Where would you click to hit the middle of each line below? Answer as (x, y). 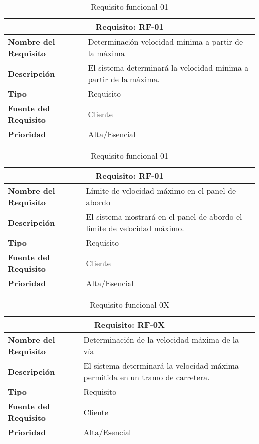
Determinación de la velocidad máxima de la (161, 340)
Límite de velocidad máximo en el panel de (161, 191)
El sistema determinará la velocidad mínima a (168, 68)
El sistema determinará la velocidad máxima (161, 366)
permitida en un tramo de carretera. (146, 377)
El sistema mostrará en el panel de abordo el (164, 217)
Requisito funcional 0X (129, 305)
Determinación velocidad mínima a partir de (165, 42)
